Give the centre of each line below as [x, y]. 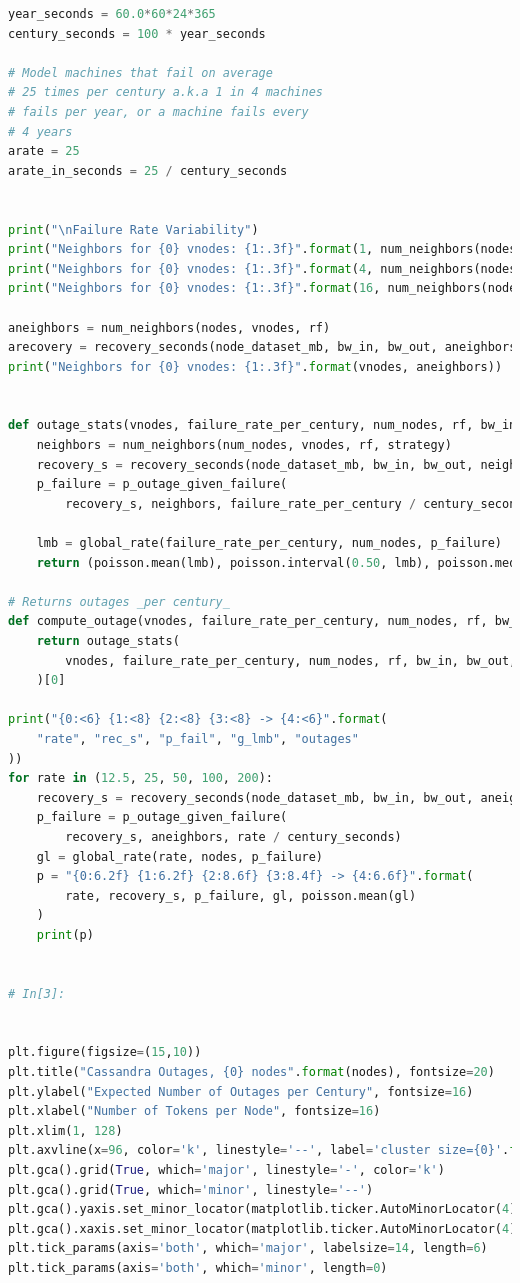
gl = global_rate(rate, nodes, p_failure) [180, 856]
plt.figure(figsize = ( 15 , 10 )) [105, 1052]
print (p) [65, 934]
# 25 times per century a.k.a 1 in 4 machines [165, 92]
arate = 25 [44, 151]
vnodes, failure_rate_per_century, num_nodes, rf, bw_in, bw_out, [291, 660]
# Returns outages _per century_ [119, 601]
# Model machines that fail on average [140, 72]
